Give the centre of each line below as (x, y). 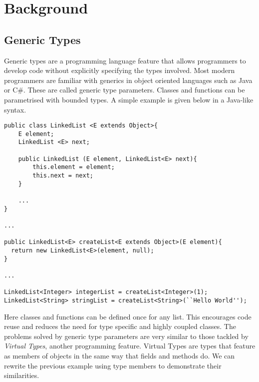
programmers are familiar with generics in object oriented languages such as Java (128, 80)
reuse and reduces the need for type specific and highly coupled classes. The (120, 326)
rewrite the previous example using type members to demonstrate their (113, 365)
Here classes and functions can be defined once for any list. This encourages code (128, 316)
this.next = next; (63, 176)
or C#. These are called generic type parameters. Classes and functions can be (125, 90)
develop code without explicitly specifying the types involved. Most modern (120, 70)
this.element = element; (74, 167)
